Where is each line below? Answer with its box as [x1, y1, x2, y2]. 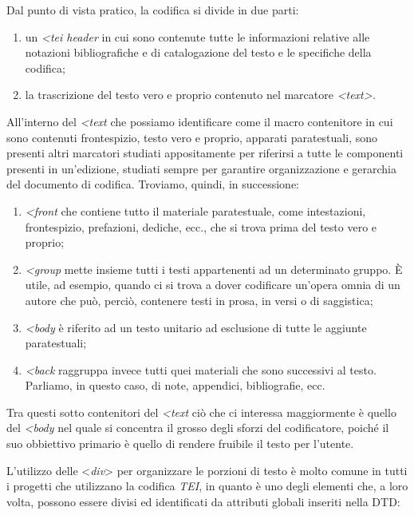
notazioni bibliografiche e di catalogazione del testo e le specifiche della [25, 44, 372, 61]
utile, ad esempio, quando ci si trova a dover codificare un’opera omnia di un [25, 276, 400, 293]
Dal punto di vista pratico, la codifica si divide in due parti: [6, 2, 299, 18]
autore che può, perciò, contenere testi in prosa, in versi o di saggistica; [25, 291, 373, 308]
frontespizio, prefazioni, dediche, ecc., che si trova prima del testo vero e [25, 218, 377, 235]
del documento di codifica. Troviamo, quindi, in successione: [6, 176, 300, 192]
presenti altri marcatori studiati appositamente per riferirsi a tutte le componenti [6, 145, 404, 161]
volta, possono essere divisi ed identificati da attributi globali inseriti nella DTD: [6, 493, 400, 509]
